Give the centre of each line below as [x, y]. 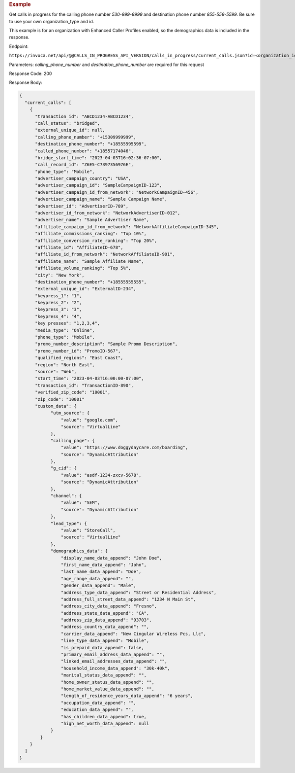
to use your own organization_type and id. [52, 21]
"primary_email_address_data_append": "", [113, 655]
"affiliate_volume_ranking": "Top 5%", [83, 268]
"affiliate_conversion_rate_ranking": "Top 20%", [96, 241]
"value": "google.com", [89, 420]
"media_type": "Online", [65, 330]
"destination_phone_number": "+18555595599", [91, 144]
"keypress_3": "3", [59, 310]
